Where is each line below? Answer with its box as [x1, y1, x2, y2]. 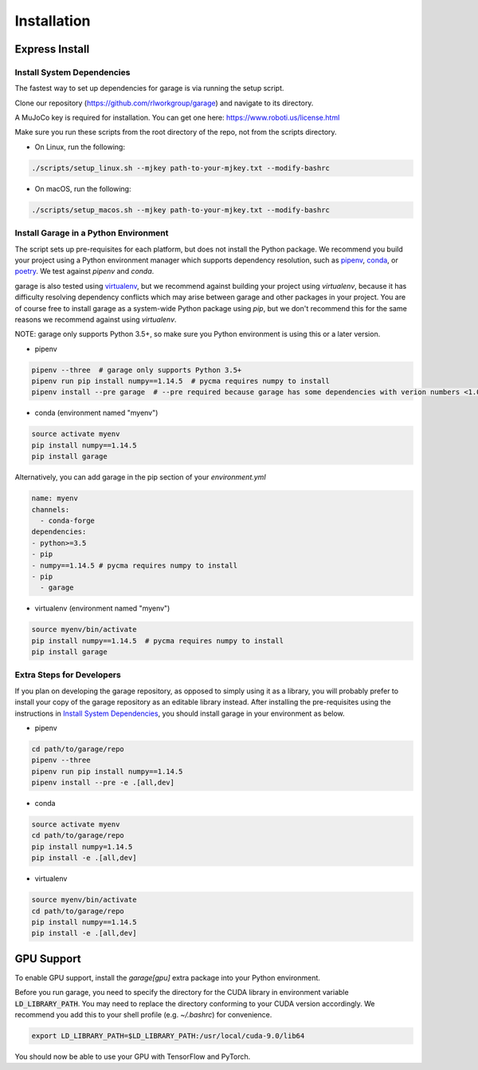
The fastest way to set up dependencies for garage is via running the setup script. [14, 84, 284, 93]
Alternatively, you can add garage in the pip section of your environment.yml [14, 472, 266, 482]
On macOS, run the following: [34, 184, 131, 193]
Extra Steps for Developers [14, 669, 121, 681]
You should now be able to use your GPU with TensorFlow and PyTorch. [14, 1052, 251, 1061]
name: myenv [31, 494, 79, 503]
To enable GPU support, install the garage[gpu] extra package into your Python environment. [14, 973, 320, 982]
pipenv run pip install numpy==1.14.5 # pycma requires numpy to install [31, 377, 331, 386]
